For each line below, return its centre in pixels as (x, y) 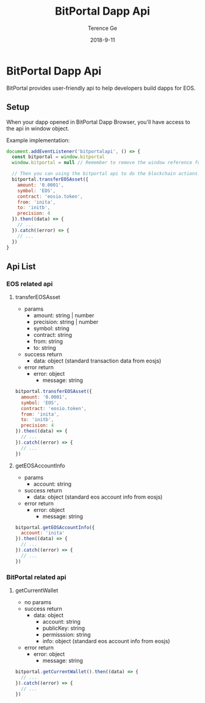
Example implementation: (38, 140)
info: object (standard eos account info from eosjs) (106, 641)
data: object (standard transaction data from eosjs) (97, 361)
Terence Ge (103, 28)
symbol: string (51, 328)
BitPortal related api (36, 577)
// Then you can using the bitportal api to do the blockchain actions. (106, 174)
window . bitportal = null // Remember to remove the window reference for (107, 163)
